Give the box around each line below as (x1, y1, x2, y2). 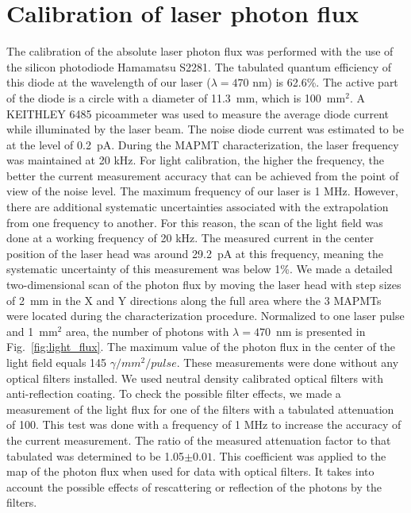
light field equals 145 (6, 354, 107, 370)
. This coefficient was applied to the (212, 447, 386, 464)
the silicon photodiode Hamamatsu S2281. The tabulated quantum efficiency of (6, 58, 392, 75)
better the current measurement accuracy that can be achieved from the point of (6, 167, 399, 183)
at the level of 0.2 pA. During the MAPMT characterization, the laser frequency (6, 136, 399, 152)
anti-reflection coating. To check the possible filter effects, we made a (6, 385, 341, 402)
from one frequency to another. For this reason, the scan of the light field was (6, 214, 383, 230)
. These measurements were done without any (176, 354, 399, 370)
